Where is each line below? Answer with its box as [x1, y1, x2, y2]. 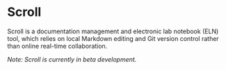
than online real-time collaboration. [7, 42, 108, 50]
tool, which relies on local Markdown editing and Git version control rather [7, 34, 219, 42]
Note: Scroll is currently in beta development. [7, 55, 137, 63]
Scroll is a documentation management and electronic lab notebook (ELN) [7, 27, 219, 35]
